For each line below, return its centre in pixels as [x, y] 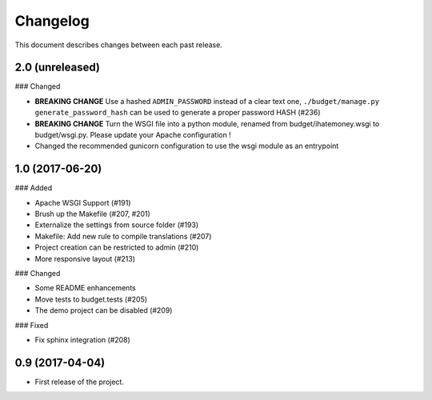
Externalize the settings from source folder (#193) [117, 225]
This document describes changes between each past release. [119, 45]
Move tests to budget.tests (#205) [91, 299]
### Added [34, 188]
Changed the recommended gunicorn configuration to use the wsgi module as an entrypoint [187, 146]
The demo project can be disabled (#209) [104, 310]
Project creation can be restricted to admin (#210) [117, 247]
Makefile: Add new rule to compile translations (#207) [123, 236]
